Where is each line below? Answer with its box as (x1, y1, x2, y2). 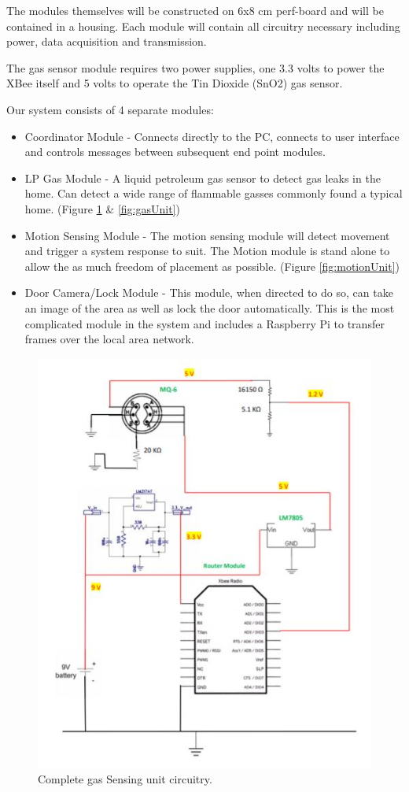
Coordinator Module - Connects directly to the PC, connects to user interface (24, 128, 400, 144)
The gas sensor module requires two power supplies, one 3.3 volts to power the (6, 59, 385, 76)
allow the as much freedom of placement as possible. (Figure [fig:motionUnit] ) (24, 257, 400, 274)
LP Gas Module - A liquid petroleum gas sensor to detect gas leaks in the (24, 169, 381, 186)
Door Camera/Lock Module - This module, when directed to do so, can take (24, 284, 393, 301)
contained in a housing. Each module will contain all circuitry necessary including (6, 17, 400, 34)
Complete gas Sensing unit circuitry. (38, 770, 212, 786)
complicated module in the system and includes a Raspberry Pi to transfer (24, 315, 385, 331)
